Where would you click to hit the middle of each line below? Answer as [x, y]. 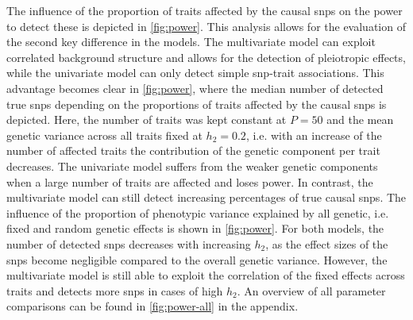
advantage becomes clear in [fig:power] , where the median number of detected [195, 88]
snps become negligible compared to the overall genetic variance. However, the [197, 259]
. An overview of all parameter [311, 290]
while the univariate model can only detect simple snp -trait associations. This [195, 73]
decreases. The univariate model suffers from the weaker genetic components [192, 166]
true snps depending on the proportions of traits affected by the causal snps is [197, 104]
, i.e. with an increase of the [314, 135]
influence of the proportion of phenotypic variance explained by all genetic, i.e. [198, 212]
